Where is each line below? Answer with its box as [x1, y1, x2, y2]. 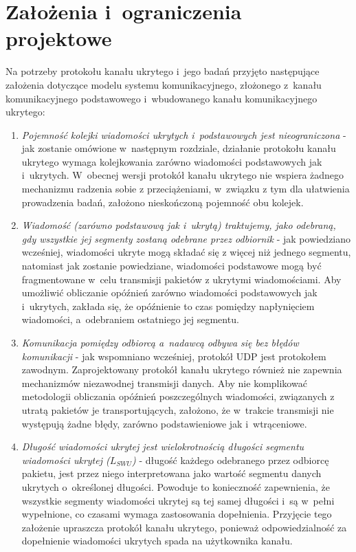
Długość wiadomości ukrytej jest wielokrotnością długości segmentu [21, 439, 304, 454]
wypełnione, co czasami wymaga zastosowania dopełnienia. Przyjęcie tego [21, 507, 332, 521]
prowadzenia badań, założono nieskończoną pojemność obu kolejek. [21, 195, 304, 209]
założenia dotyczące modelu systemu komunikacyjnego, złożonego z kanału [5, 77, 322, 91]
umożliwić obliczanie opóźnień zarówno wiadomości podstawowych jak [21, 285, 318, 300]
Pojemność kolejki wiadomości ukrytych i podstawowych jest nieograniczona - [21, 127, 346, 142]
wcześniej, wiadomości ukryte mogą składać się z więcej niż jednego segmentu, [21, 245, 351, 259]
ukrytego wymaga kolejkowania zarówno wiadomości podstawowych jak [21, 154, 322, 168]
